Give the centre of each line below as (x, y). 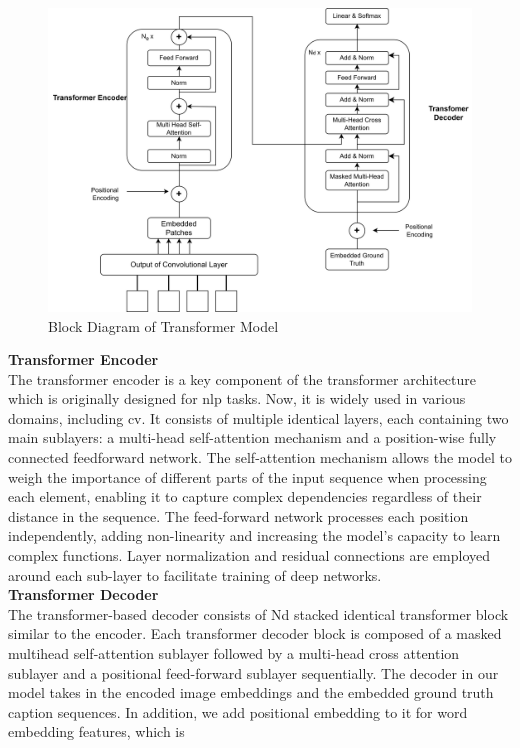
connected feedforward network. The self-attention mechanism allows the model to (260, 457)
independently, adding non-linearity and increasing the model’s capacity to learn (254, 535)
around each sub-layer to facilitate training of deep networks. (195, 574)
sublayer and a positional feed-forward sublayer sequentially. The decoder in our (253, 672)
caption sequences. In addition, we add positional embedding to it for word (238, 711)
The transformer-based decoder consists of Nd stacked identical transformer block (258, 613)
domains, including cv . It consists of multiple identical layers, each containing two (258, 417)
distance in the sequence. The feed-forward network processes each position (238, 515)
